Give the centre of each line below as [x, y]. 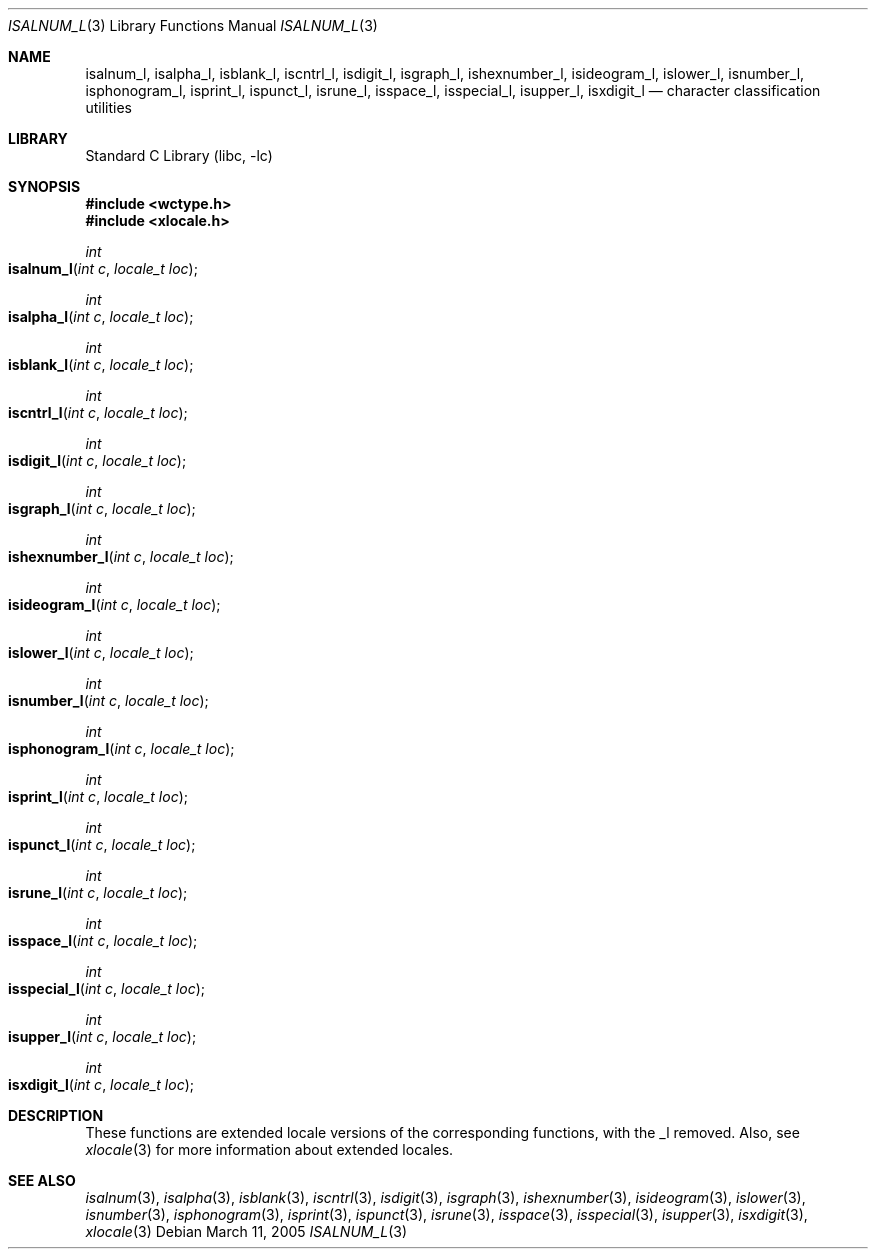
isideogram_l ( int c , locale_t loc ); [114, 604]
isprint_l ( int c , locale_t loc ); [98, 796]
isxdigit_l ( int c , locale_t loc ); [101, 1084]
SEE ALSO [42, 1180]
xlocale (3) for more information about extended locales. [269, 1149]
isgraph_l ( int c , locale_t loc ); [102, 508]
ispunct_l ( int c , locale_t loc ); [102, 844]
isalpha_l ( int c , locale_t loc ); [101, 316]
